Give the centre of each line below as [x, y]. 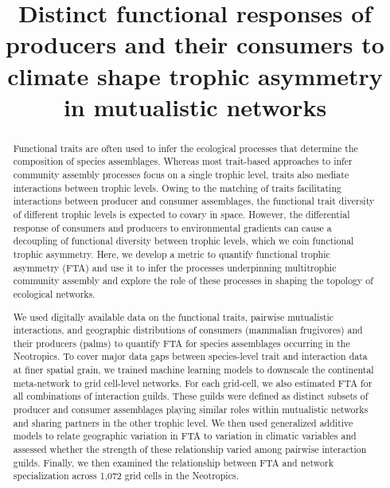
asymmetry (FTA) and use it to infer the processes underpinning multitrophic [175, 267]
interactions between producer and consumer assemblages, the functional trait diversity [194, 201]
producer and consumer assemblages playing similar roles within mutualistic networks [191, 410]
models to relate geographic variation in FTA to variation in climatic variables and [185, 436]
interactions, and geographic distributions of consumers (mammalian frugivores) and [188, 330]
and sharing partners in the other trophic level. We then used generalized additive [183, 422]
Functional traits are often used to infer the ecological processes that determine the [185, 148]
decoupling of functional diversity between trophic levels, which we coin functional [183, 241]
